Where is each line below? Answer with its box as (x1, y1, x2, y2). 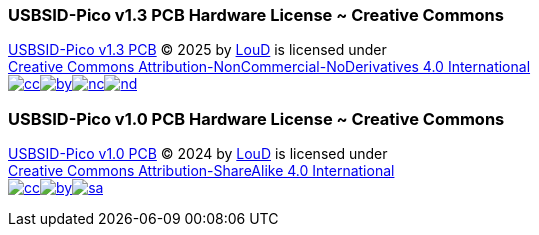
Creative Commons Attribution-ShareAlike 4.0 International (8, 162, 395, 180)
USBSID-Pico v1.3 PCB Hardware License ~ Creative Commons (8, 5, 504, 25)
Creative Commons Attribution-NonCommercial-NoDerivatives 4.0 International (8, 58, 531, 76)
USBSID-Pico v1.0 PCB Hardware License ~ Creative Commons (8, 108, 505, 129)
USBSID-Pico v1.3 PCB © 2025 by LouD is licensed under (8, 41, 387, 59)
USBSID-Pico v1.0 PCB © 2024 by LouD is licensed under (8, 145, 388, 163)
